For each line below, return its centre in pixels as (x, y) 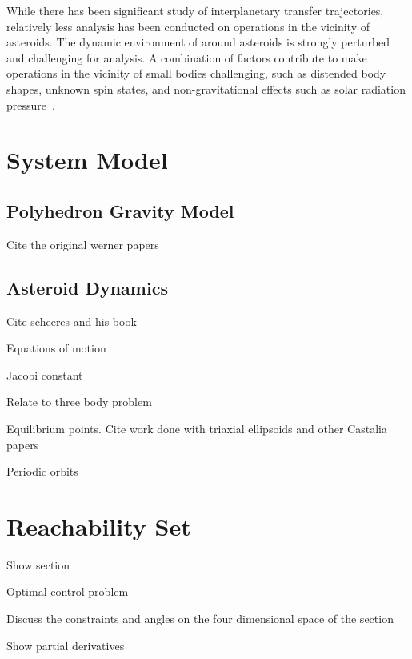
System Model (87, 160)
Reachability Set (99, 526)
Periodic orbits (42, 471)
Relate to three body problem (79, 402)
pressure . (31, 104)
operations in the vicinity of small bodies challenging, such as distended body (196, 73)
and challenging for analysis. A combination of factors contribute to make (187, 57)
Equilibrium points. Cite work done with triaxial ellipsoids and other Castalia (197, 428)
